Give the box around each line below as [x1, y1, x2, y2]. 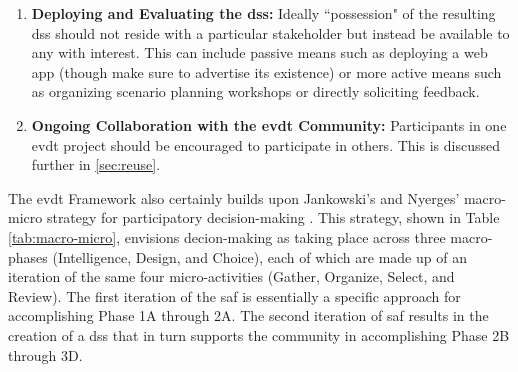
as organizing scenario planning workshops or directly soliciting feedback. [31, 81, 480, 102]
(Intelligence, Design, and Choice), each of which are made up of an [52, 246, 467, 267]
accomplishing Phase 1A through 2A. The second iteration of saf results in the [8, 305, 489, 326]
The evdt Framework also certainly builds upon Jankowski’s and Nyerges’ [8, 187, 460, 208]
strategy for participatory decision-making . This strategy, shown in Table [46, 207, 500, 228]
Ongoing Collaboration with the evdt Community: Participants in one [31, 114, 507, 135]
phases [8, 246, 48, 267]
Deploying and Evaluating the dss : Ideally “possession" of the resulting [31, 3, 496, 23]
